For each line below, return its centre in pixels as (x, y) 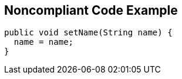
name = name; (44, 42)
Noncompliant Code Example (91, 10)
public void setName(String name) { (88, 33)
